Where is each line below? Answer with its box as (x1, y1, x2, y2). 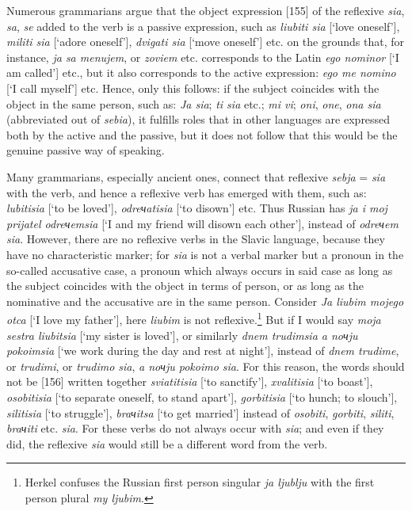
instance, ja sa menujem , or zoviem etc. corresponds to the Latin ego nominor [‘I (6, 48, 399, 65)
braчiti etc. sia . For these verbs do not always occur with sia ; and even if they (6, 420, 384, 437)
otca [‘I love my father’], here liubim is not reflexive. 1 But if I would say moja (6, 309, 381, 327)
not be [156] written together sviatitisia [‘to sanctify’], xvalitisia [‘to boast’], (6, 373, 373, 390)
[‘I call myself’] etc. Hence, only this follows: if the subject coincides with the (6, 79, 380, 96)
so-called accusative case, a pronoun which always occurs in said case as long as (6, 261, 393, 278)
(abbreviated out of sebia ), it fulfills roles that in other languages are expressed (6, 111, 391, 128)
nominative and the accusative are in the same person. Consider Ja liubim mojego (6, 292, 404, 309)
